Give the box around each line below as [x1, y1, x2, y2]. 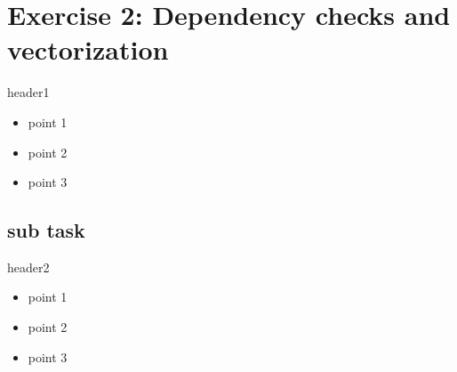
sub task [7, 216, 85, 244]
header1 [7, 83, 50, 101]
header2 [7, 257, 50, 276]
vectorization [7, 31, 169, 68]
